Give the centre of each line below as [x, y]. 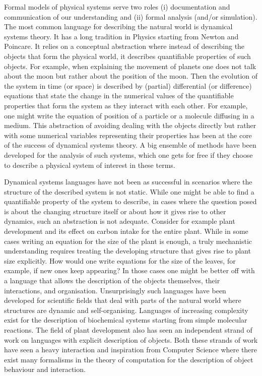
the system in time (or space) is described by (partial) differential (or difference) [128, 85]
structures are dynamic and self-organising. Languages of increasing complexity [126, 310]
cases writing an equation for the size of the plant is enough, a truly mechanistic [128, 241]
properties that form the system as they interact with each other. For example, [126, 105]
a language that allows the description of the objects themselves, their [112, 280]
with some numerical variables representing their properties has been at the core [128, 135]
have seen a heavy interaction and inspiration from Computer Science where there [131, 350]
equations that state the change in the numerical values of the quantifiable [119, 96]
